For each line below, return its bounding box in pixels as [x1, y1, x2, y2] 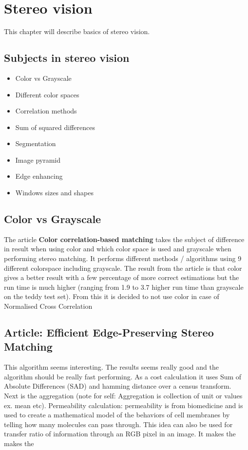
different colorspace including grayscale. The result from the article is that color [4, 262, 242, 273]
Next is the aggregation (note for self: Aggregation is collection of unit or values [4, 391, 243, 400]
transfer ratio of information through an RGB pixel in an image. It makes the [4, 429, 236, 439]
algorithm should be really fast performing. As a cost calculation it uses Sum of [4, 371, 242, 381]
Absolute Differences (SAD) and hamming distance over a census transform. [4, 381, 231, 391]
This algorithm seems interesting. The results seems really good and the [4, 362, 219, 372]
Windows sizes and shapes [15, 187, 94, 198]
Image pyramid [15, 154, 61, 165]
